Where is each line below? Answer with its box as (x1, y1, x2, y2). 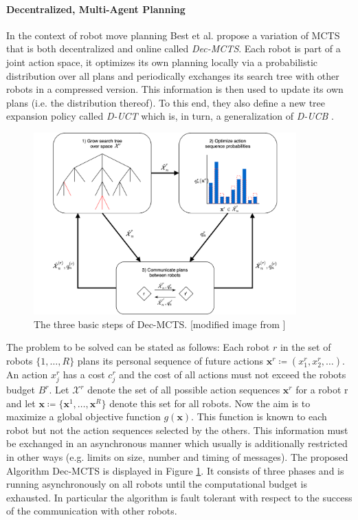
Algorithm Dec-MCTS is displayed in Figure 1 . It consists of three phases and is (6, 463, 344, 477)
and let (6, 396, 36, 410)
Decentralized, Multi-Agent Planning (6, 1, 186, 16)
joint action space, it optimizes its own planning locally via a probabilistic (6, 54, 318, 69)
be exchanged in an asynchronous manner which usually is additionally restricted (6, 436, 348, 451)
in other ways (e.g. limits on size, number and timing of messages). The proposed (6, 450, 348, 464)
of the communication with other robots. (6, 503, 177, 518)
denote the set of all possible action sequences (87, 382, 280, 397)
